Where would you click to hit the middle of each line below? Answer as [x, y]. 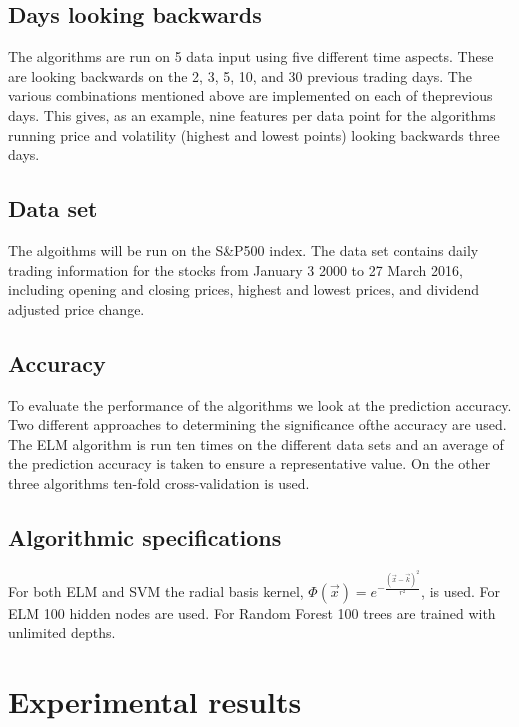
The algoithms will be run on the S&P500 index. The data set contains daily [243, 249]
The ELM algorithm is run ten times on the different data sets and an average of [256, 443]
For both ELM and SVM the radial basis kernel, [156, 590]
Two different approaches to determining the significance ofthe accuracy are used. [257, 424]
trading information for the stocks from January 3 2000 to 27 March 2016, [235, 269]
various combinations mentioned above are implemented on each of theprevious [250, 95]
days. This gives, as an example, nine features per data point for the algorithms [252, 114]
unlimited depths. [62, 632]
